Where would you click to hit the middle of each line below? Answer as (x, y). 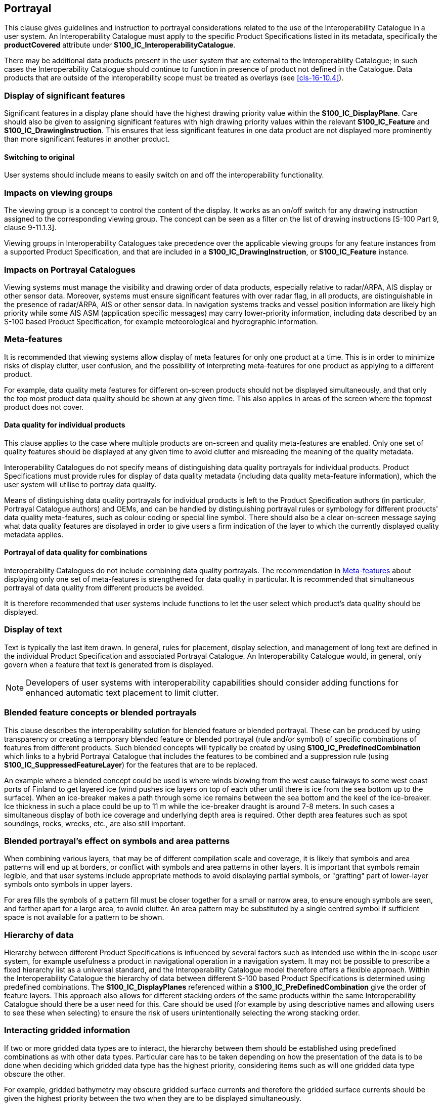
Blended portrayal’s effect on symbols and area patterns (117, 841)
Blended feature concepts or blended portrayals (100, 713)
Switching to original (39, 157)
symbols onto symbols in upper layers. (68, 884)
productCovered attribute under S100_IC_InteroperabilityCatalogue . (120, 45)
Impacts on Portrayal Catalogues (70, 269)
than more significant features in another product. (87, 139)
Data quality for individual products (65, 425)
